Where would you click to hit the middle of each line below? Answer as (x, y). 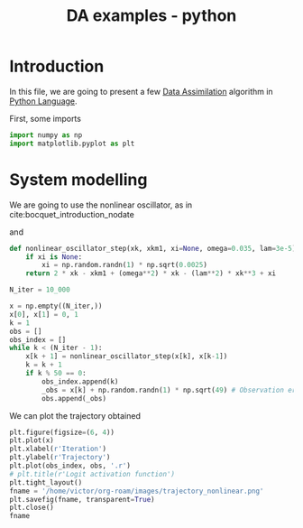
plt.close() (32, 508)
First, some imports (45, 118)
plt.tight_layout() (46, 482)
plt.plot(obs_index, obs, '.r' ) (70, 466)
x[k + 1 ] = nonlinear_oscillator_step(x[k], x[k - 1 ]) (127, 357)
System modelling (78, 179)
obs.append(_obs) (74, 398)
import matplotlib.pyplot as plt (72, 144)
